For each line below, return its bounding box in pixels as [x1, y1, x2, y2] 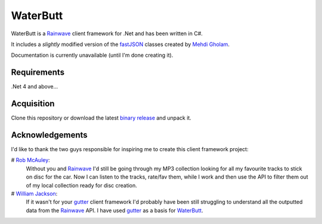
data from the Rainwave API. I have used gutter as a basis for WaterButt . [26, 207, 203, 214]
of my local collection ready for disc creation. [26, 182, 137, 189]
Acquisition [11, 99, 55, 109]
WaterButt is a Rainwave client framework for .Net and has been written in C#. [11, 30, 203, 37]
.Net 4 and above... [11, 83, 58, 90]
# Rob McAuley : [11, 157, 50, 164]
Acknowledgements [11, 130, 88, 140]
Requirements [11, 67, 65, 78]
